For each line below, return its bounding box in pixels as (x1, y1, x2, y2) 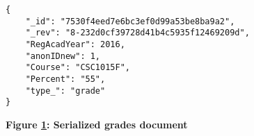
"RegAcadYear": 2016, (25, 39, 125, 49)
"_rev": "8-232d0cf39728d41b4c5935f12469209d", (25, 28, 250, 38)
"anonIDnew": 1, (25, 51, 101, 61)
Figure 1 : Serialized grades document (6, 117, 188, 131)
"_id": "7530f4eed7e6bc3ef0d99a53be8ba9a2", (25, 16, 235, 26)
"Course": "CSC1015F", (25, 62, 130, 73)
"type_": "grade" (25, 85, 106, 96)
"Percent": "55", (25, 74, 106, 84)
